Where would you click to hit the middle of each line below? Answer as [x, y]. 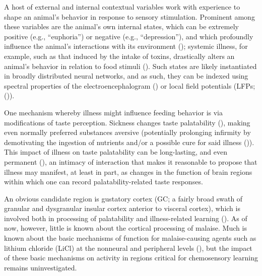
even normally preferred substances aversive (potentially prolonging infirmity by [127, 132]
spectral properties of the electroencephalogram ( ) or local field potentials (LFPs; [130, 85]
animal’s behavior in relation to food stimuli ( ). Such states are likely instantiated [130, 66]
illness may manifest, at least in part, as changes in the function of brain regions [128, 171]
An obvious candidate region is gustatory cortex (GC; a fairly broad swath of [123, 198]
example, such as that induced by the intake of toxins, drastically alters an [119, 56]
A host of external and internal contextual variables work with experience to [122, 7]
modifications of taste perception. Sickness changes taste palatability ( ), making [127, 122]
